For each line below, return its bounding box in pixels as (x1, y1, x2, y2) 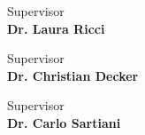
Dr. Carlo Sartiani (7, 113, 121, 131)
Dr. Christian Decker (7, 66, 139, 84)
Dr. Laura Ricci (7, 19, 105, 37)
